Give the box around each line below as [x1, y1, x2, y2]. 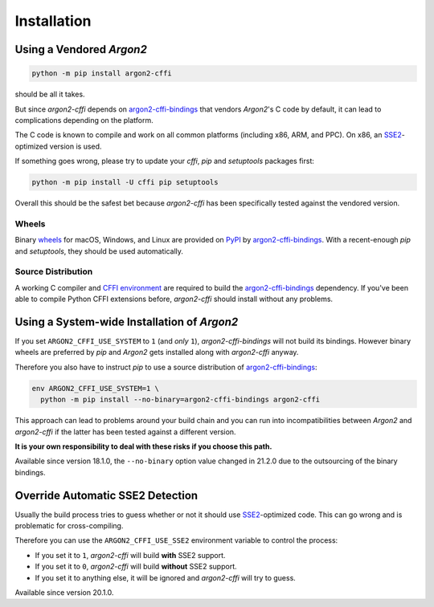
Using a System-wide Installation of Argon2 [14, 315, 239, 328]
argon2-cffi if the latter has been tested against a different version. [14, 426, 236, 437]
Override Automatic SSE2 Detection [14, 488, 199, 502]
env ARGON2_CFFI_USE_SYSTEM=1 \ [31, 384, 160, 393]
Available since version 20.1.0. [14, 587, 114, 597]
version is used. [49, 141, 102, 151]
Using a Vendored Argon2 [14, 43, 148, 56]
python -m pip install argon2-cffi [31, 69, 172, 78]
